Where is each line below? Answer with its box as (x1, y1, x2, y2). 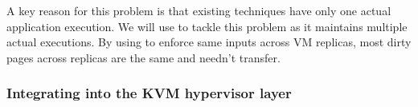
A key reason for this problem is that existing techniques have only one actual (6, 2, 391, 18)
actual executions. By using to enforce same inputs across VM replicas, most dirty (6, 34, 412, 50)
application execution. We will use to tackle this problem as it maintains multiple (6, 18, 408, 34)
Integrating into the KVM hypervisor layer (6, 83, 292, 103)
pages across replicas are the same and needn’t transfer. (6, 49, 281, 65)
